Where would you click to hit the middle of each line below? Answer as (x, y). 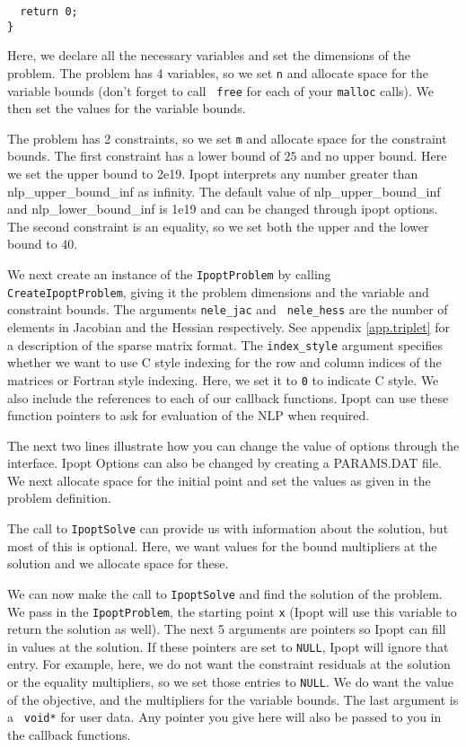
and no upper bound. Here (374, 156)
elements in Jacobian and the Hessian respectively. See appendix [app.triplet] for (229, 327)
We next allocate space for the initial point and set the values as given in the (219, 480)
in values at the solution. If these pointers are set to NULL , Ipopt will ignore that (228, 646)
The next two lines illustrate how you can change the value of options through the (233, 445)
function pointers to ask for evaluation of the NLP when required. (189, 415)
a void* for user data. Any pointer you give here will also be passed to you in (224, 717)
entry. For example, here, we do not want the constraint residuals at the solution (229, 664)
